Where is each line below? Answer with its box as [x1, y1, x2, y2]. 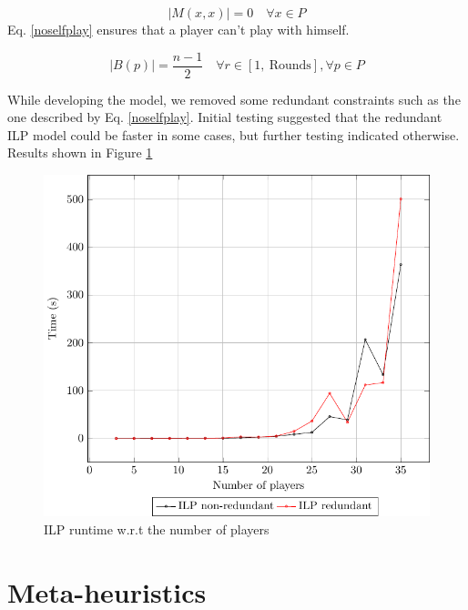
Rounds [269, 59, 311, 73]
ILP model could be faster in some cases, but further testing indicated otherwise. [7, 125, 460, 144]
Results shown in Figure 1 [7, 143, 153, 162]
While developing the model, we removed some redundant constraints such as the [7, 89, 461, 108]
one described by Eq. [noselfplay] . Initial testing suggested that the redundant [7, 107, 443, 127]
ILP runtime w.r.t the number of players [44, 519, 270, 538]
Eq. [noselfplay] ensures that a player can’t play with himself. [7, 20, 350, 38]
